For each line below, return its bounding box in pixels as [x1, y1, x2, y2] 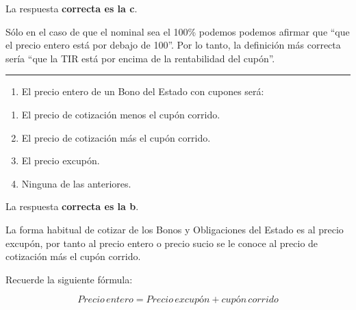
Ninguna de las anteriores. [21, 176, 131, 190]
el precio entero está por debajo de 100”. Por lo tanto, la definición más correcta [5, 38, 341, 52]
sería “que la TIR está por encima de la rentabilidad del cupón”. [5, 51, 275, 65]
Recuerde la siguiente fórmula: [5, 272, 133, 286]
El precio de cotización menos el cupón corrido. [21, 107, 220, 121]
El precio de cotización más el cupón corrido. [21, 130, 211, 144]
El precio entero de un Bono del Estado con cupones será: [21, 84, 264, 99]
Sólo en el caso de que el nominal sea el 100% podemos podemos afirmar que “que [5, 24, 350, 38]
